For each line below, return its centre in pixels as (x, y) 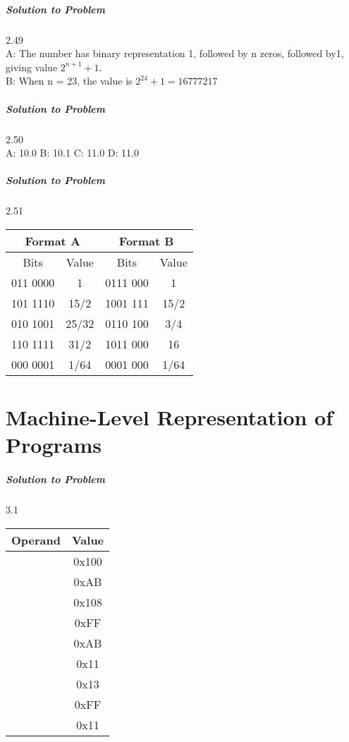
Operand (36, 540)
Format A (53, 241)
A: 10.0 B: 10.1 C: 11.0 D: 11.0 (72, 153)
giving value (32, 67)
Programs (54, 445)
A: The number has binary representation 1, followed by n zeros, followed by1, (175, 53)
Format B (146, 241)
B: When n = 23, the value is (69, 81)
